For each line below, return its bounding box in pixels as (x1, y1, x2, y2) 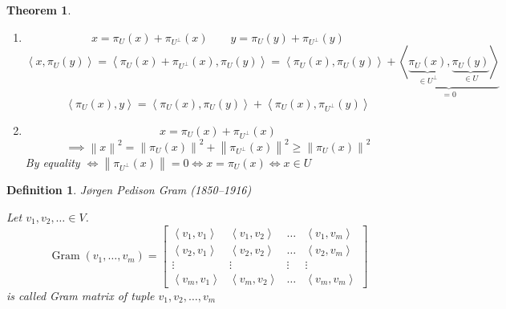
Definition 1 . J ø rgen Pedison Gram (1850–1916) (6, 181, 252, 198)
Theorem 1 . (6, 2, 71, 18)
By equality (25, 154, 80, 171)
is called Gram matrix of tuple (6, 287, 155, 303)
